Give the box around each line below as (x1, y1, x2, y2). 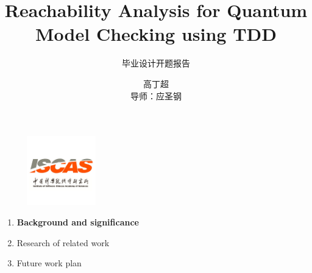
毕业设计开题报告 (122, 57, 190, 69)
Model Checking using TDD (35, 21, 277, 46)
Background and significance (16, 216, 139, 229)
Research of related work (16, 236, 110, 249)
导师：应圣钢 (130, 89, 182, 102)
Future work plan (16, 257, 82, 269)
